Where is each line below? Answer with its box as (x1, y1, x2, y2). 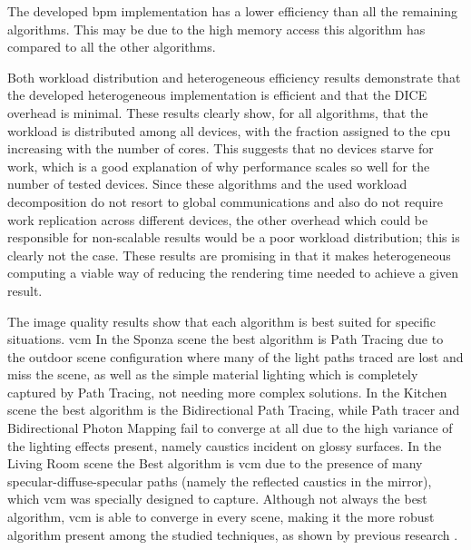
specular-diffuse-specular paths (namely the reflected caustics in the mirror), (7, 471, 432, 490)
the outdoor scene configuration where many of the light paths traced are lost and (7, 347, 464, 366)
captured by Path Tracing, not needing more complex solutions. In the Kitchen (7, 382, 447, 401)
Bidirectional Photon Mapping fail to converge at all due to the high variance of (7, 418, 453, 437)
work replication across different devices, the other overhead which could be (7, 210, 428, 229)
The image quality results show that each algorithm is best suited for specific (7, 311, 436, 330)
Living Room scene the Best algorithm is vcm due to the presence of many (7, 454, 423, 473)
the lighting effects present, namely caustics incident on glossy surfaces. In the (7, 436, 442, 455)
